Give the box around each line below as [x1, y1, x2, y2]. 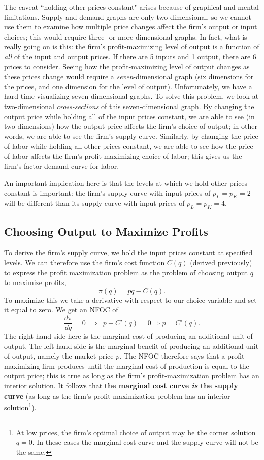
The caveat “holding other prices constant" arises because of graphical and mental [4, 2, 259, 12]
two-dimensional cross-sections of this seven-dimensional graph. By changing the [4, 100, 254, 111]
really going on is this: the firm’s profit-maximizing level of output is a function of [4, 41, 259, 52]
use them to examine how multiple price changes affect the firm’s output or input [4, 21, 257, 32]
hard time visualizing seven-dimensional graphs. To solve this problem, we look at [4, 91, 259, 101]
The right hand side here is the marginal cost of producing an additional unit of [4, 331, 253, 341]
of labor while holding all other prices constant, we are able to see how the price [4, 140, 253, 151]
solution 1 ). [4, 401, 37, 412]
